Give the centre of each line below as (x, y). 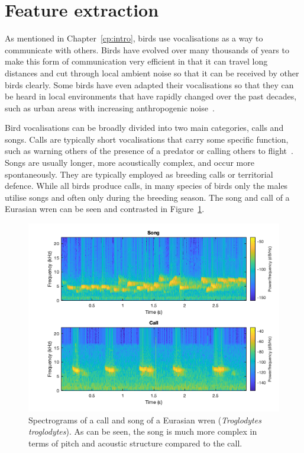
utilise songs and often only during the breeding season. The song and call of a (147, 197)
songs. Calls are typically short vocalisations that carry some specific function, (147, 139)
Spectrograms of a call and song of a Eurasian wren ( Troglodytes (145, 420)
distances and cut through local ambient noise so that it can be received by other (152, 73)
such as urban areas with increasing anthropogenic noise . (110, 107)
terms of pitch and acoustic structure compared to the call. (135, 443)
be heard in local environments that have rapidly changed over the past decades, (151, 96)
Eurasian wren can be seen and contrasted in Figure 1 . (105, 209)
